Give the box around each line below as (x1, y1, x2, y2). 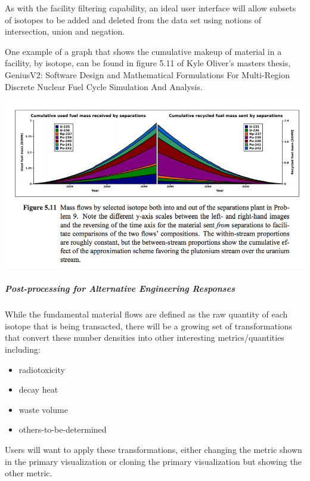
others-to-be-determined (18, 423, 107, 436)
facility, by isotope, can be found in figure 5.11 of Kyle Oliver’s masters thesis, (5, 57, 291, 69)
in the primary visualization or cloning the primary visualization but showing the (5, 455, 302, 467)
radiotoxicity (18, 363, 65, 375)
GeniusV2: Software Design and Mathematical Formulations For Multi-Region (5, 68, 290, 81)
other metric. (5, 467, 52, 479)
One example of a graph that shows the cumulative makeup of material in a (5, 45, 282, 57)
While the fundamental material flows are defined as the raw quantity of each (5, 308, 288, 320)
